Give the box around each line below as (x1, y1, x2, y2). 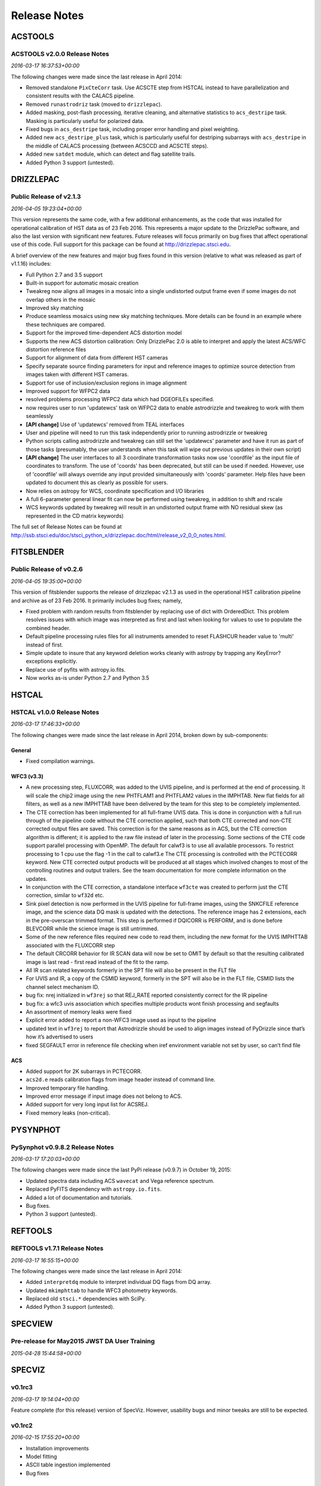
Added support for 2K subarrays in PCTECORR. (26, 1068, 142, 1075)
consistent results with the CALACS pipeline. (26, 92, 135, 99)
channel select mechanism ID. (26, 983, 99, 990)
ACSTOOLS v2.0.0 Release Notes (11, 49, 109, 58)
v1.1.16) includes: (11, 260, 52, 267)
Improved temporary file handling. (26, 1084, 109, 1091)
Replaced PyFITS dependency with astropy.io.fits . (26, 1186, 162, 1193)
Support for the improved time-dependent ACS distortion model (26, 329, 182, 336)
